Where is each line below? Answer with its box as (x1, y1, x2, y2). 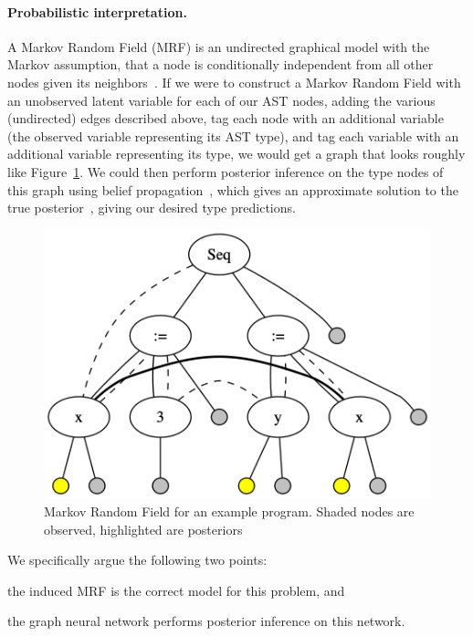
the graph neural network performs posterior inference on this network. (7, 611, 405, 631)
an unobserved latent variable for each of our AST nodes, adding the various (7, 90, 436, 109)
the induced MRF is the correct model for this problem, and (7, 580, 345, 600)
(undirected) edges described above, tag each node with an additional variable (7, 109, 444, 128)
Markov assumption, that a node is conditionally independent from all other (7, 55, 434, 74)
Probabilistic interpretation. (7, 2, 187, 21)
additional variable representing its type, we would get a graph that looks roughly (7, 144, 466, 163)
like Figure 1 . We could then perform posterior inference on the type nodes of (7, 162, 444, 181)
